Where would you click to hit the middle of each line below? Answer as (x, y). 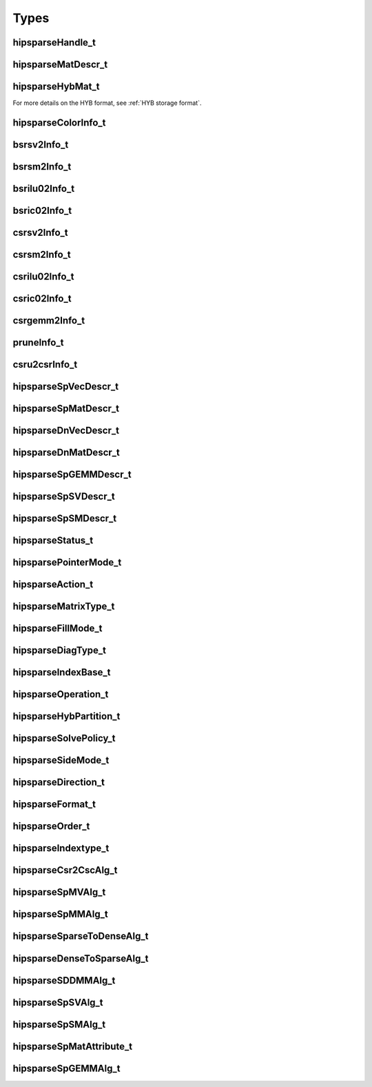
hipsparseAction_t (53, 585)
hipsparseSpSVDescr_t (64, 497)
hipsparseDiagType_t (60, 651)
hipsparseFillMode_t (58, 629)
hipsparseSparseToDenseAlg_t (81, 936)
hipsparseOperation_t (61, 694)
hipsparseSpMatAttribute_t (73, 1046)
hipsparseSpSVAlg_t (58, 1003)
